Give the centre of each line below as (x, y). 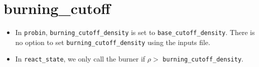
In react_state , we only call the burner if (80, 59)
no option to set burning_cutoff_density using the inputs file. (113, 42)
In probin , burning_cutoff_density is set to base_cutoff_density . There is (135, 32)
